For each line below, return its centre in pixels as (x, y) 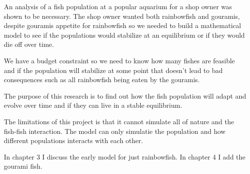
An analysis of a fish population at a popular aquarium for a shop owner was (118, 6)
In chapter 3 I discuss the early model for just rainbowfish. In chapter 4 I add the (125, 156)
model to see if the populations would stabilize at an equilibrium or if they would (125, 35)
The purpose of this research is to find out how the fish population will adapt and (125, 95)
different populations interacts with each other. (74, 140)
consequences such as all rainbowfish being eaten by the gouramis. (102, 80)
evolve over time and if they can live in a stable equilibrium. (93, 105)
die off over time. (29, 44)
